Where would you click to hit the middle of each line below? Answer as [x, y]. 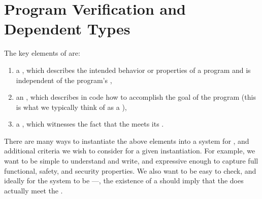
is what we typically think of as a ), [71, 107]
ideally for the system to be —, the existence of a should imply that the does [124, 181]
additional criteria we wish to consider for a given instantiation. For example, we [130, 151]
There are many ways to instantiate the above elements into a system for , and [127, 141]
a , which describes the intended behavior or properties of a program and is [133, 70]
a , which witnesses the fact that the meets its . [90, 124]
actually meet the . [34, 190]
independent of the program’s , [64, 80]
